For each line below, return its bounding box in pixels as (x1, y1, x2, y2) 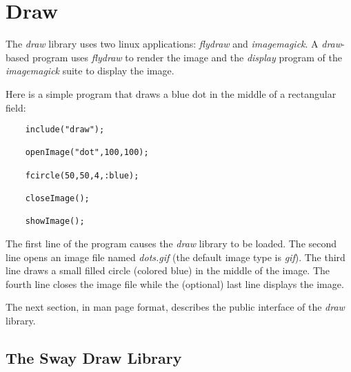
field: (6, 100, 26, 114)
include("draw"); (25, 125, 105, 135)
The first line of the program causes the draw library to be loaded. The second (6, 236, 337, 250)
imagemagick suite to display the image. (6, 63, 174, 78)
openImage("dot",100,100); (25, 147, 149, 158)
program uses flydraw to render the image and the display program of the (32, 50, 342, 64)
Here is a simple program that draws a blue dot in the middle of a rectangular (6, 86, 337, 101)
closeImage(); (25, 194, 90, 204)
